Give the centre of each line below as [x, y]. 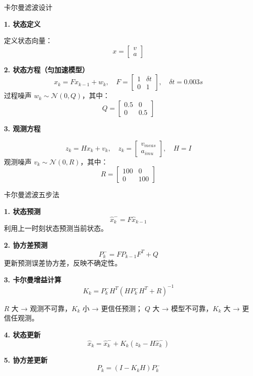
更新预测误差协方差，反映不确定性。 [63, 263]
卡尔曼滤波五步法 [32, 194]
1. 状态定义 [22, 24]
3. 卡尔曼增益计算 [33, 279]
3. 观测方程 [22, 128]
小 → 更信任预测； [113, 308]
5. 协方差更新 [26, 359]
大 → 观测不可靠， [42, 308]
